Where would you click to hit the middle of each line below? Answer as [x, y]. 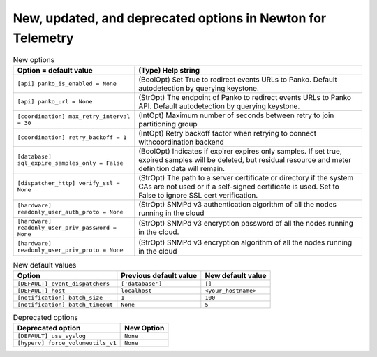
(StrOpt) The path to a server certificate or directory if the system [246, 177]
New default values [45, 265]
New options [34, 59]
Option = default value [55, 70]
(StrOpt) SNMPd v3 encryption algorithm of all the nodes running [245, 242]
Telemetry [43, 38]
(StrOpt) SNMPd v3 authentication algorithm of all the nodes [237, 204]
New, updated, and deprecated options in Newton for [170, 18]
